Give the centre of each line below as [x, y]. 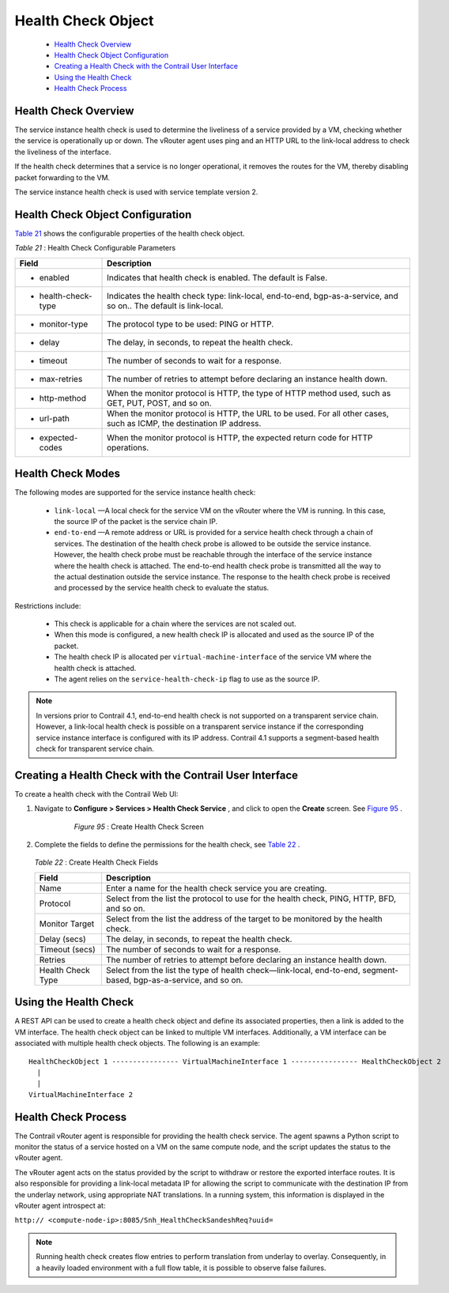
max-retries [61, 379]
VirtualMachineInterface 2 [81, 1094]
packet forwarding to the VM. [62, 177]
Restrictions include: [48, 605]
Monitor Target [67, 923]
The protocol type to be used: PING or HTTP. [191, 324]
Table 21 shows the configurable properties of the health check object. [130, 233]
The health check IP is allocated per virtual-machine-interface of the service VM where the [213, 657]
